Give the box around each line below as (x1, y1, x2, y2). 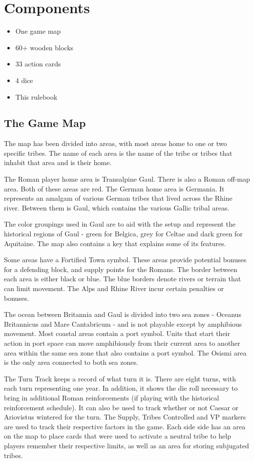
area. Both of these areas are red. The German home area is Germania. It (4, 183, 225, 193)
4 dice (15, 75, 33, 85)
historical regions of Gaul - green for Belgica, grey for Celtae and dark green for (4, 229, 243, 239)
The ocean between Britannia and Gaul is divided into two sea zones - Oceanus (4, 309, 241, 319)
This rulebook (15, 91, 58, 102)
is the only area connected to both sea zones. (4, 357, 138, 367)
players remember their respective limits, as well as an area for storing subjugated (4, 440, 249, 450)
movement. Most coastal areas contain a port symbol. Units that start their (4, 328, 230, 338)
